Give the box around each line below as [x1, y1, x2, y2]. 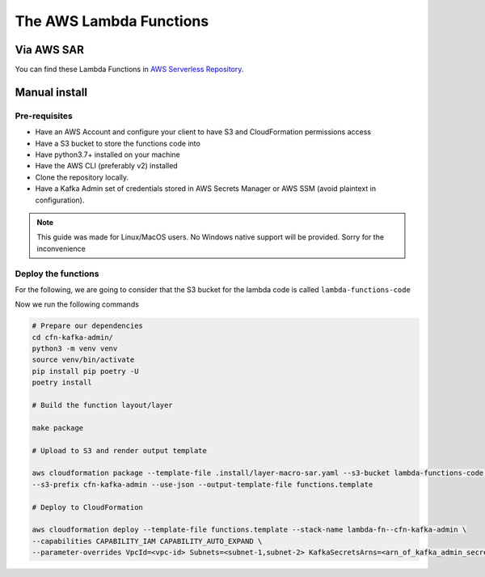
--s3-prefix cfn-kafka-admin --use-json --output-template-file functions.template [32, 480, 373, 489]
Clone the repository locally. [35, 172, 129, 182]
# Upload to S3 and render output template [32, 446, 208, 455]
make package [32, 423, 84, 432]
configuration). [35, 195, 85, 205]
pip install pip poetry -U [32, 367, 139, 375]
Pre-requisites [15, 110, 73, 121]
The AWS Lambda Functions [15, 12, 209, 30]
